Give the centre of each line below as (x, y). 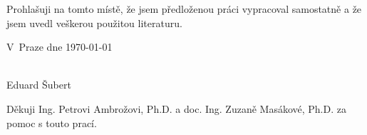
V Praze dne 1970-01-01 (60, 47)
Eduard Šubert (39, 85)
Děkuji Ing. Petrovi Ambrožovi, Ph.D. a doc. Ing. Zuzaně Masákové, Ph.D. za (176, 108)
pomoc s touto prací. (52, 122)
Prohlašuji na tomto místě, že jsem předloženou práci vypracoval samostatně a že (184, 9)
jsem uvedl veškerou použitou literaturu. (94, 22)
